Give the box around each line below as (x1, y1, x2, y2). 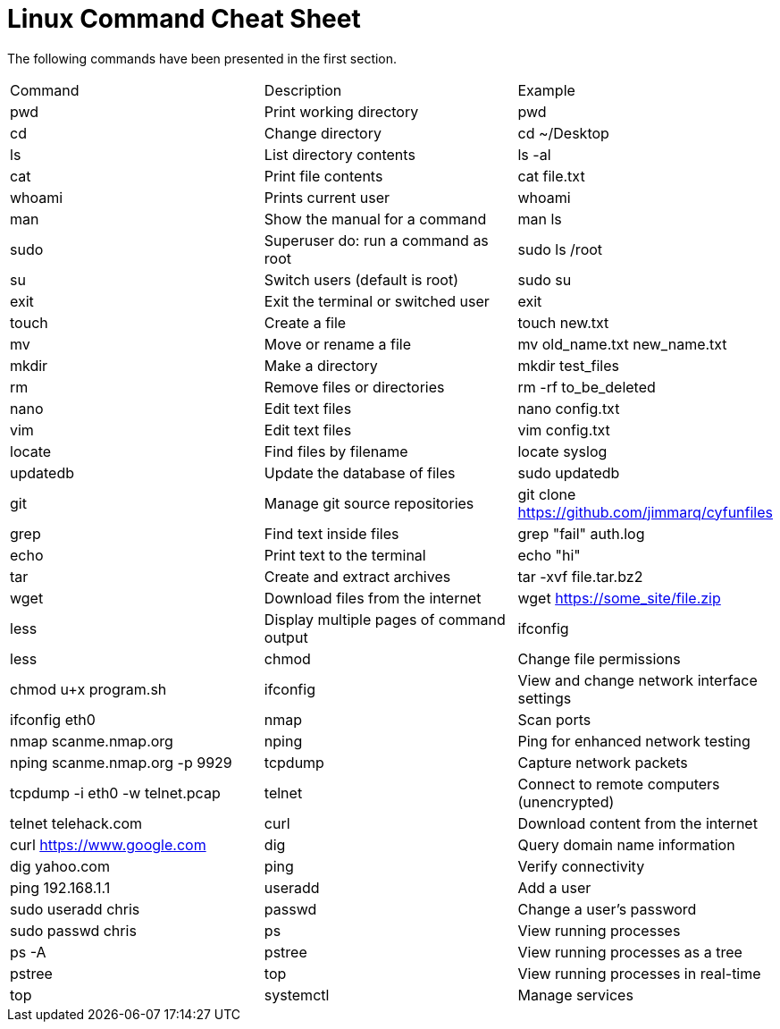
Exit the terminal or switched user (264, 291, 490, 310)
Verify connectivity (517, 856, 645, 875)
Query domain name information (517, 835, 735, 854)
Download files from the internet (264, 588, 482, 607)
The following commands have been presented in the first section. (7, 50, 398, 66)
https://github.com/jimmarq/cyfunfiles (517, 502, 773, 521)
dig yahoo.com (10, 856, 110, 875)
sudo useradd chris (10, 899, 140, 918)
